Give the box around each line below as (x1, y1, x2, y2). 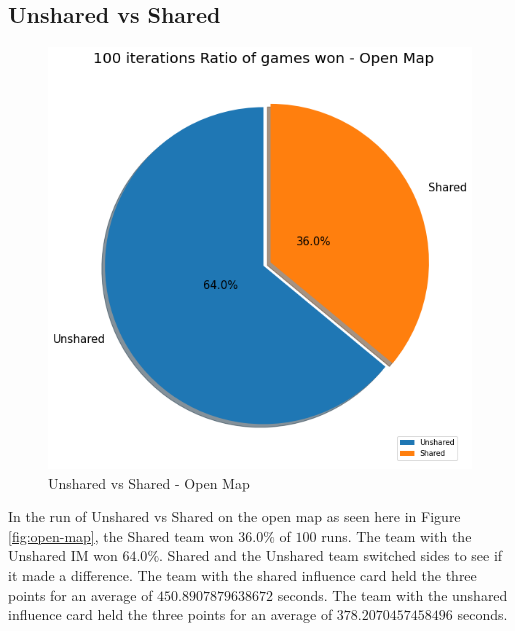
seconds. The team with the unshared (277, 584, 508, 605)
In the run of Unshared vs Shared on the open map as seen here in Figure (8, 506, 461, 527)
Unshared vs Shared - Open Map (48, 472, 250, 493)
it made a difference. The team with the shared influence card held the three (8, 564, 477, 585)
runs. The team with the (321, 525, 472, 546)
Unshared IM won (8, 545, 118, 566)
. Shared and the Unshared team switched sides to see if (159, 545, 503, 566)
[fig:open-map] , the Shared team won (8, 525, 234, 546)
